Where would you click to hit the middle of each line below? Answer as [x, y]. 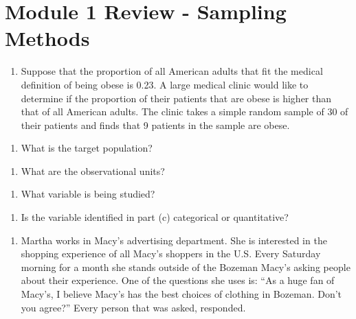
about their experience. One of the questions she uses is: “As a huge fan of [178, 280]
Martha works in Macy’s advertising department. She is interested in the [174, 240]
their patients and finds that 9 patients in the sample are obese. [155, 125]
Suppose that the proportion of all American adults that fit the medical [172, 71]
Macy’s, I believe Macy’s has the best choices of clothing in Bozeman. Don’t [181, 294]
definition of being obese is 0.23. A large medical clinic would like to [165, 84]
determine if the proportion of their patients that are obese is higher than [176, 98]
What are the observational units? [93, 170]
